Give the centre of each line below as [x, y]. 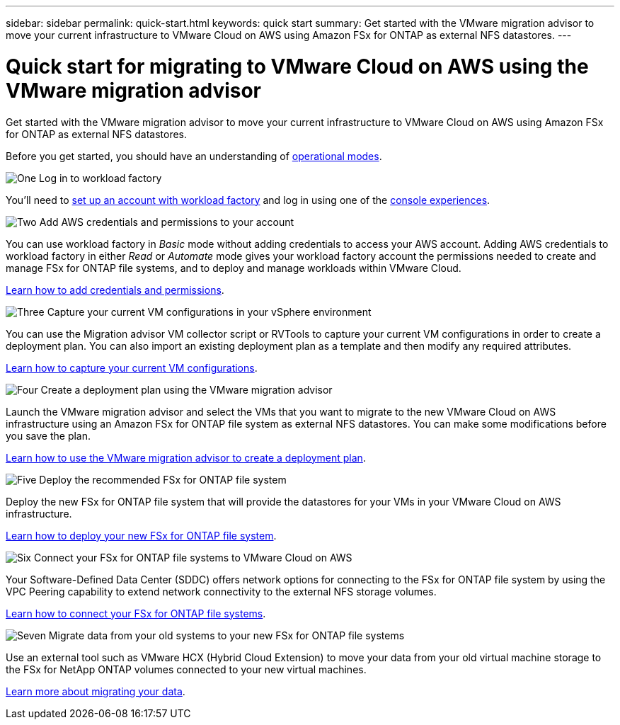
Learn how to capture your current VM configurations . [132, 367]
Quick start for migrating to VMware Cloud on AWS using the [297, 66]
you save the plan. [48, 435]
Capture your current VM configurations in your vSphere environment [209, 312]
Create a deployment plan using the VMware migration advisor [186, 389]
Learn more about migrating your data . [96, 691]
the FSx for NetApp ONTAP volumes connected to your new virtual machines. [186, 669]
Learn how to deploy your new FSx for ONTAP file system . [141, 535]
